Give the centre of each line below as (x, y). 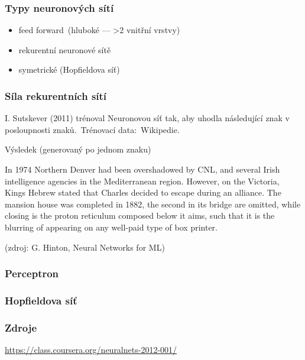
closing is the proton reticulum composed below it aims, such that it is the (140, 215)
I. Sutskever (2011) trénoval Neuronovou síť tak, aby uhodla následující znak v (147, 118)
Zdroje (21, 327)
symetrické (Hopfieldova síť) (69, 69)
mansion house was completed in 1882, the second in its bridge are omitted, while (153, 204)
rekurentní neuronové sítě (65, 49)
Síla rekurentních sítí (56, 95)
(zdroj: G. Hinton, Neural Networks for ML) (85, 247)
